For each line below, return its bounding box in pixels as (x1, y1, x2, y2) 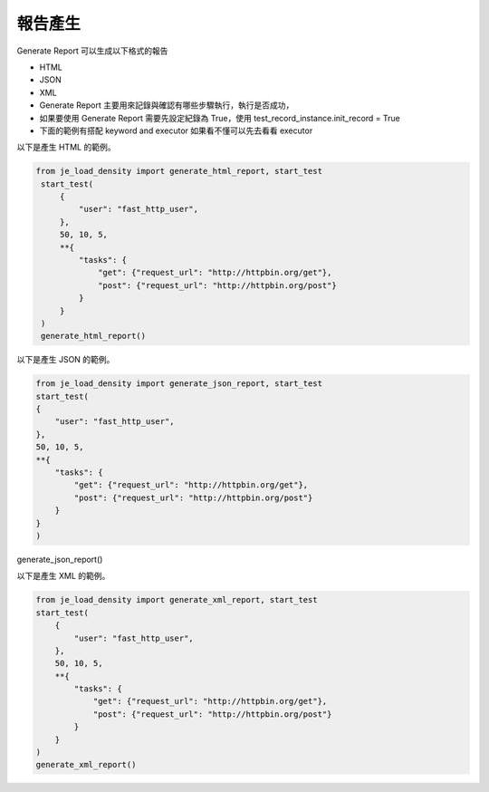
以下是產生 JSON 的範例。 (16, 354, 115, 365)
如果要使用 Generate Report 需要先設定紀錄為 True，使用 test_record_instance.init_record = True (39, 112, 400, 123)
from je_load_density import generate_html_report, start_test (35, 166, 323, 177)
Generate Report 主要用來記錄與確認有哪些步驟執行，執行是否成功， (39, 100, 294, 111)
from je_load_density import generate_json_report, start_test (35, 379, 323, 389)
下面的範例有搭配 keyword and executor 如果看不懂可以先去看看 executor (39, 125, 313, 136)
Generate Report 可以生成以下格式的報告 (16, 45, 168, 56)
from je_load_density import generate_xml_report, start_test (35, 594, 318, 605)
